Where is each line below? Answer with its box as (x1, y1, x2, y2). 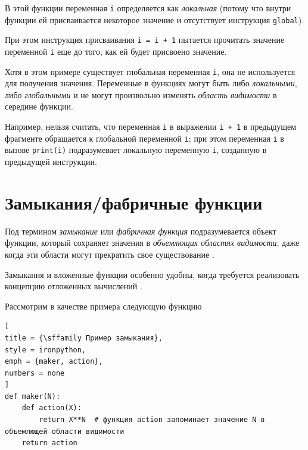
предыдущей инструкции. (5, 155, 97, 168)
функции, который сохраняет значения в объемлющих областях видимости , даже (5, 236, 300, 249)
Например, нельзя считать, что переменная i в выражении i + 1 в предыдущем (5, 120, 297, 133)
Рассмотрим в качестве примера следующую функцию (5, 299, 202, 312)
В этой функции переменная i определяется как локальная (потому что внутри (5, 2, 291, 14)
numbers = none (5, 368, 65, 377)
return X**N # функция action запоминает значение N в (39, 415, 265, 424)
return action (21, 439, 77, 448)
